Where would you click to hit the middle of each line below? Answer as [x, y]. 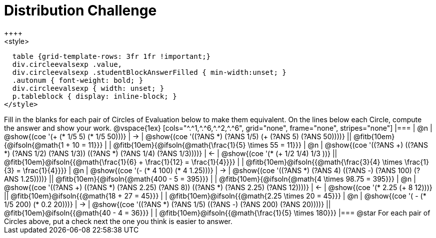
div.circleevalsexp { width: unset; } [88, 88]
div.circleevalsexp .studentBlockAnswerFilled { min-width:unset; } [149, 72]
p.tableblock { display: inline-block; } [94, 96]
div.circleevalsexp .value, [67, 64]
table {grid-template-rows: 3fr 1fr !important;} [111, 56]
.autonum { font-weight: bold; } [78, 80]
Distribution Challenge [80, 10]
